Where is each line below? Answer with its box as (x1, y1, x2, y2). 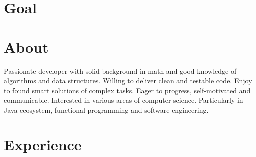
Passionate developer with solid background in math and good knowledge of (4, 65, 237, 76)
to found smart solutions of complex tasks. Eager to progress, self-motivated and (4, 85, 251, 95)
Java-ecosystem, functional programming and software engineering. (4, 104, 209, 115)
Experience (4, 134, 82, 154)
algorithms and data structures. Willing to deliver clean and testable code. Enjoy (4, 75, 252, 86)
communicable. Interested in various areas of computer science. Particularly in (4, 95, 243, 105)
